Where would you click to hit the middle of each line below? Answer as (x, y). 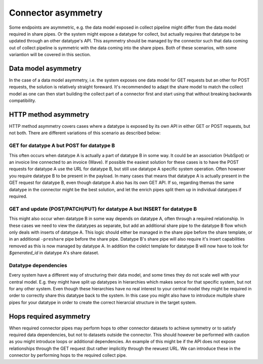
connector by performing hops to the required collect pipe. (68, 355)
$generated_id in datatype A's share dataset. (54, 253)
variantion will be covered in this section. (50, 55)
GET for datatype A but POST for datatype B (62, 145)
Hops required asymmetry (50, 316)
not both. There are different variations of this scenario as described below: (85, 133)
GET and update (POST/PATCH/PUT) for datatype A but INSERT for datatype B (103, 209)
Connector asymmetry (56, 13)
